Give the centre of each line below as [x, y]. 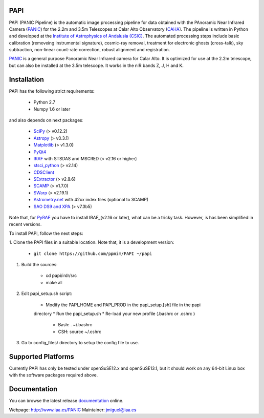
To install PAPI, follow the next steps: [46, 233]
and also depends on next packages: [46, 120]
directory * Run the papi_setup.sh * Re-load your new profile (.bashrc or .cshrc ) [114, 313]
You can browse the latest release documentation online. [66, 401]
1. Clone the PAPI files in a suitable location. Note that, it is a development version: [92, 242]
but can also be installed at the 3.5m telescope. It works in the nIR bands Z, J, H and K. [96, 65]
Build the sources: [40, 264]
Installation [26, 79]
